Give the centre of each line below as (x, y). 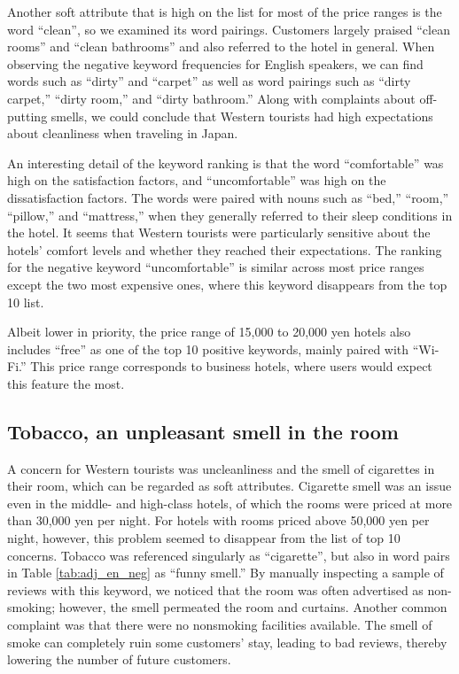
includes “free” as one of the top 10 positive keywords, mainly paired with (208, 349)
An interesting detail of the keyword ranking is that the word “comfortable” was (226, 163)
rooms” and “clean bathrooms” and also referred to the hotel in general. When (221, 46)
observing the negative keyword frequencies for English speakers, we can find (215, 63)
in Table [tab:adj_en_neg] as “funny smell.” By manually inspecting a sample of (226, 573)
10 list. (26, 302)
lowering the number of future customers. (119, 659)
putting (27, 116)
